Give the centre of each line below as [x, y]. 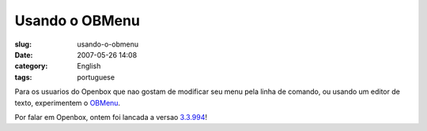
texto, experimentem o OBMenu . [68, 103]
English [89, 66]
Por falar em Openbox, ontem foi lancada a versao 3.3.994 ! [111, 117]
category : [31, 66]
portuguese [96, 77]
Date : [24, 54]
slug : [23, 44]
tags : [23, 77]
